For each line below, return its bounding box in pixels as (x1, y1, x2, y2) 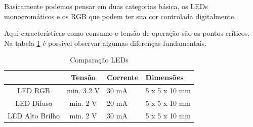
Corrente (107, 72, 139, 82)
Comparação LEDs (70, 54, 129, 65)
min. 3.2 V (67, 85, 100, 95)
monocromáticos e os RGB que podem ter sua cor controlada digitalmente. (4, 11, 236, 21)
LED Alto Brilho (8, 110, 60, 120)
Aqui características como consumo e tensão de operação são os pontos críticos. (4, 28, 250, 38)
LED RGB (17, 85, 50, 95)
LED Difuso (15, 97, 52, 108)
